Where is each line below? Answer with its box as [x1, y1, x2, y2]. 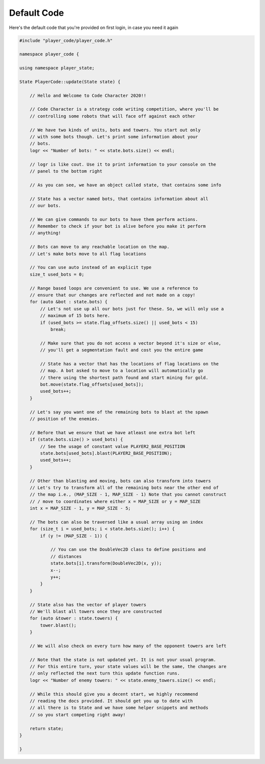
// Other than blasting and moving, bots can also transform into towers [29, 478, 211, 484]
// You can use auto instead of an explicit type [29, 264, 152, 270]
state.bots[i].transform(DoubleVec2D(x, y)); [50, 560, 162, 566]
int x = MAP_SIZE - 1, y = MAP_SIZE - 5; [29, 505, 131, 511]
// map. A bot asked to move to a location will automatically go [40, 368, 204, 374]
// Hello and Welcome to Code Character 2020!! [29, 92, 147, 98]
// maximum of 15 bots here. [40, 313, 110, 319]
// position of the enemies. [29, 416, 100, 422]
